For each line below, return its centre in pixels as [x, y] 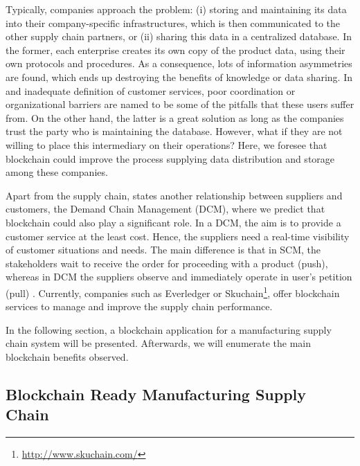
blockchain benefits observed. [67, 356]
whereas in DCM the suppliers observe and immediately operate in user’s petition [179, 277]
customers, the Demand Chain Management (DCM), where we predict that [165, 209]
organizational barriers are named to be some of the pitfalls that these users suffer [180, 104]
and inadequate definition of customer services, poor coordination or [151, 90]
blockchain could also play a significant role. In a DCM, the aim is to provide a [173, 222]
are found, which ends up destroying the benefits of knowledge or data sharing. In [179, 77]
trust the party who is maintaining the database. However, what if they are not [174, 131]
